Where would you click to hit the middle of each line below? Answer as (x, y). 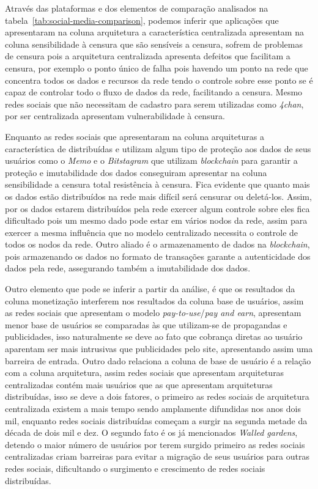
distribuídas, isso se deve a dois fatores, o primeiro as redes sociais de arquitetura (157, 396)
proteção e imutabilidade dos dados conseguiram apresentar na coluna (136, 172)
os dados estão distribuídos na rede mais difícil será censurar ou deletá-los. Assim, (158, 196)
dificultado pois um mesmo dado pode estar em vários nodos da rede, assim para (156, 220)
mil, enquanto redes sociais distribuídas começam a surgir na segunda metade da (156, 420)
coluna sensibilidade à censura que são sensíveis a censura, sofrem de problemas (154, 44)
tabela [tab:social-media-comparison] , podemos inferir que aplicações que (142, 20)
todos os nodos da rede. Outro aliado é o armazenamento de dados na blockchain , (157, 244)
